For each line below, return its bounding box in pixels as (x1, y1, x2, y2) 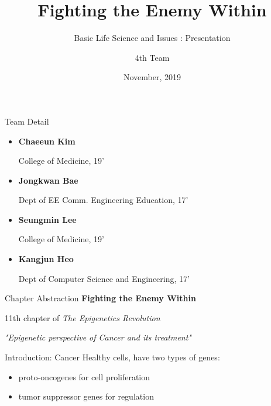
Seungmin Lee (18, 213, 77, 225)
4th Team (135, 51, 170, 63)
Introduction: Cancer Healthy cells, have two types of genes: (5, 351, 220, 363)
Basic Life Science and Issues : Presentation (74, 32, 231, 44)
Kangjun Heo (18, 253, 74, 265)
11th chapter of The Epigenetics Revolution (5, 311, 160, 324)
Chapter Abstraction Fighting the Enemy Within (5, 292, 196, 304)
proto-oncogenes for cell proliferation (18, 370, 150, 383)
